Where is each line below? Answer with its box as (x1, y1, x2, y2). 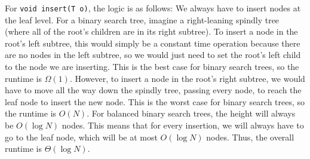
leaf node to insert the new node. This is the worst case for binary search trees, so (5, 95, 305, 108)
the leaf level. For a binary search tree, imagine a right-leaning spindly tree (5, 13, 280, 26)
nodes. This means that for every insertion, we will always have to (62, 119, 304, 131)
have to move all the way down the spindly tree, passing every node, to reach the (5, 84, 302, 96)
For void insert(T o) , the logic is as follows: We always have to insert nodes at (5, 2, 301, 14)
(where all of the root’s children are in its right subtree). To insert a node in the (5, 25, 298, 38)
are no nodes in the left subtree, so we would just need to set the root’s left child (5, 48, 301, 61)
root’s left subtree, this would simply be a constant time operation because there (5, 36, 300, 49)
